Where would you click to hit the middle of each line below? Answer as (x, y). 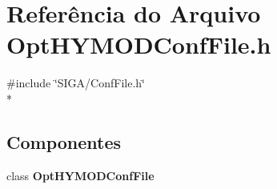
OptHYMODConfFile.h (139, 44)
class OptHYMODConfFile (80, 175)
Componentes (64, 141)
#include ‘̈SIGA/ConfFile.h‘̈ (76, 83)
